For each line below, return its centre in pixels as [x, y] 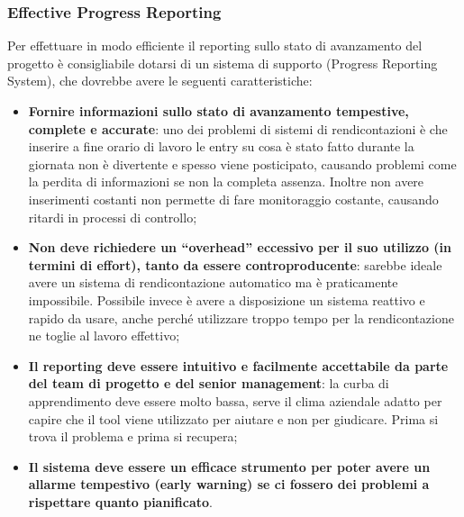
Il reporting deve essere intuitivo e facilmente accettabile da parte [238, 365]
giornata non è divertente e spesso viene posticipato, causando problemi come [242, 163]
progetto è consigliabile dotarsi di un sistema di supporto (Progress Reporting [223, 63]
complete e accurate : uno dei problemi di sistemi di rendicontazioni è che [238, 128]
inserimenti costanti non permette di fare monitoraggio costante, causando [233, 199]
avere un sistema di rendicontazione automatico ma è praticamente [213, 282]
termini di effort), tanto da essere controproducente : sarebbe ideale [235, 264]
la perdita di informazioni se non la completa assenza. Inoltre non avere [226, 181]
